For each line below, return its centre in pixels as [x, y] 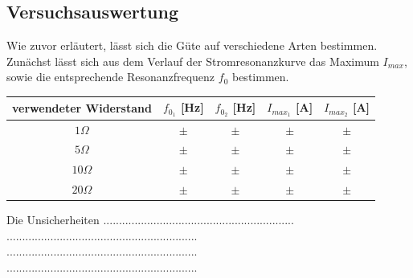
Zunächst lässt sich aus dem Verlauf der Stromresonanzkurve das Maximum [193, 61]
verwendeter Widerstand [82, 108]
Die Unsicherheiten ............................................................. [150, 220]
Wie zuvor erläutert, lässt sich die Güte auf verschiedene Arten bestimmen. [192, 45]
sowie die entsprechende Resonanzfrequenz [111, 77]
